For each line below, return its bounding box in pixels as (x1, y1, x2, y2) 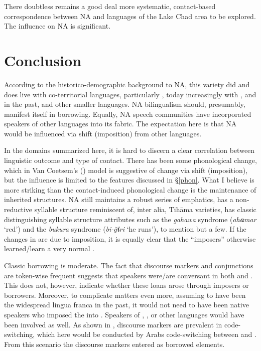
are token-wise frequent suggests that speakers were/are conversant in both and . (4, 270, 253, 280)
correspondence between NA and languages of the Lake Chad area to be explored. (4, 11, 256, 21)
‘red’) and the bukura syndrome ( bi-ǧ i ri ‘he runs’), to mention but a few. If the (4, 224, 246, 234)
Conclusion (4, 50, 82, 70)
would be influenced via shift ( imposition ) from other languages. (4, 128, 202, 138)
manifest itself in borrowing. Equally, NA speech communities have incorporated (4, 108, 251, 119)
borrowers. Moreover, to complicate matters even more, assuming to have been (4, 289, 246, 300)
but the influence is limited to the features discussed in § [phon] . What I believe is (4, 174, 254, 185)
